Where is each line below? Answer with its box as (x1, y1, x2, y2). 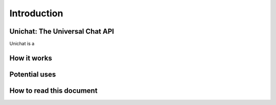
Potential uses (9, 70, 56, 78)
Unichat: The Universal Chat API (9, 27, 114, 36)
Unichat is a (9, 41, 35, 47)
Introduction (9, 8, 63, 19)
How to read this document (9, 86, 98, 95)
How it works (9, 54, 52, 62)
